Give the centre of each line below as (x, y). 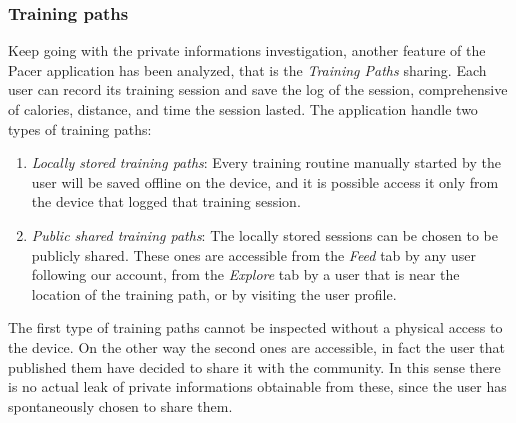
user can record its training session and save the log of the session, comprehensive (258, 89)
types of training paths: (80, 128)
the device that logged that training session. (166, 201)
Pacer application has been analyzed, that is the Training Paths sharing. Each (247, 69)
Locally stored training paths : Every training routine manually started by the (266, 162)
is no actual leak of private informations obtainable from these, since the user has (257, 386)
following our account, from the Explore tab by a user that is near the (245, 274)
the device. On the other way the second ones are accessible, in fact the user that (257, 346)
